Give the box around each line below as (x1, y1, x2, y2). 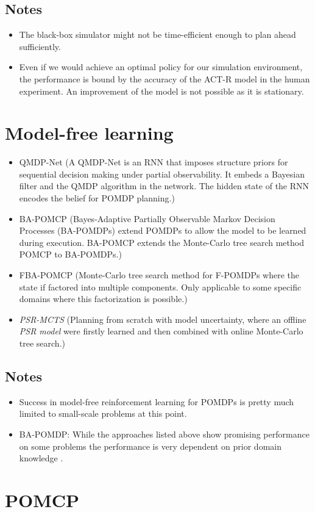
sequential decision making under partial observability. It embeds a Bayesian (19, 167, 305, 180)
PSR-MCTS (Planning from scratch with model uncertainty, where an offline (19, 312, 306, 325)
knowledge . (19, 452, 63, 464)
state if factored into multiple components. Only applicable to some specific (19, 280, 302, 293)
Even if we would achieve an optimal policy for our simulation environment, (19, 60, 303, 73)
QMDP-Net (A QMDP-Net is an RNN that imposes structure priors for (19, 156, 288, 168)
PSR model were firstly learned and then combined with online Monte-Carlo (19, 325, 303, 337)
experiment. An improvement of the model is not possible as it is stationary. (19, 84, 304, 97)
